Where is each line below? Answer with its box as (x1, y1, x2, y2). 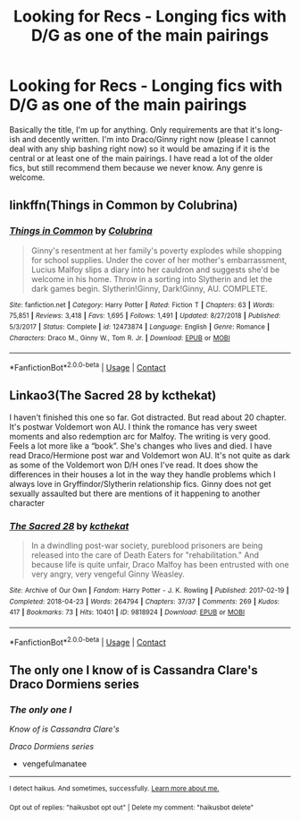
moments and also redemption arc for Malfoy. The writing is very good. (9, 431, 271, 441)
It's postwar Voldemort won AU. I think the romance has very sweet (9, 421, 257, 432)
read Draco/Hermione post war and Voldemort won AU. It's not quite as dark (9, 449, 290, 460)
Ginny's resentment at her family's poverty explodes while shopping (30, 244, 283, 256)
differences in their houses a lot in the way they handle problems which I (9, 468, 276, 480)
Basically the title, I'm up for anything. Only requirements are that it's (9, 124, 262, 135)
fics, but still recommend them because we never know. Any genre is (9, 162, 263, 173)
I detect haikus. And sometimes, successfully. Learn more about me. (9, 784, 220, 793)
